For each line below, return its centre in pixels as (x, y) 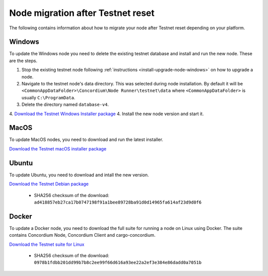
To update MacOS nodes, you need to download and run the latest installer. (86, 139)
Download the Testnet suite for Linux (47, 244)
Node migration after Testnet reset (82, 13)
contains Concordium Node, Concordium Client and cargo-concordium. (82, 235)
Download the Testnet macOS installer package (58, 148)
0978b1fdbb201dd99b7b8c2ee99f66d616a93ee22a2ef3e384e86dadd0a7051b (118, 263)
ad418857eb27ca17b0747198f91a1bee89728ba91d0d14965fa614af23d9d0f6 (118, 202)
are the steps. (23, 61)
